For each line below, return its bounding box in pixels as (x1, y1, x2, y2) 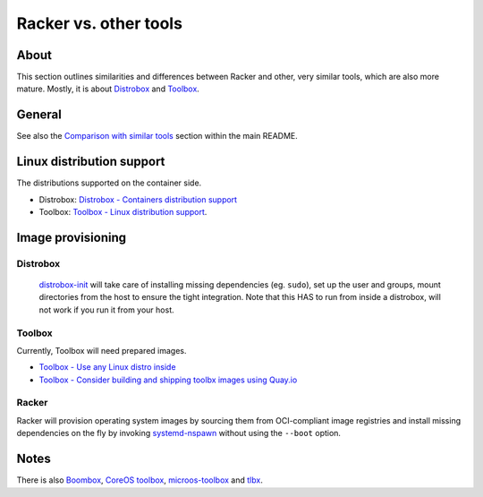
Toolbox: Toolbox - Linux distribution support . (38, 207, 208, 218)
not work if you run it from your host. (38, 304, 174, 315)
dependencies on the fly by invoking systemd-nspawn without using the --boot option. (16, 428, 342, 439)
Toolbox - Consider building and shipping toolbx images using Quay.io (38, 374, 298, 385)
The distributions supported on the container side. (16, 177, 202, 188)
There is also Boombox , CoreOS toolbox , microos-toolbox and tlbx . (16, 475, 263, 485)
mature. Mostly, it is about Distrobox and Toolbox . (16, 83, 200, 94)
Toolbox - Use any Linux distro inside (38, 362, 176, 373)
